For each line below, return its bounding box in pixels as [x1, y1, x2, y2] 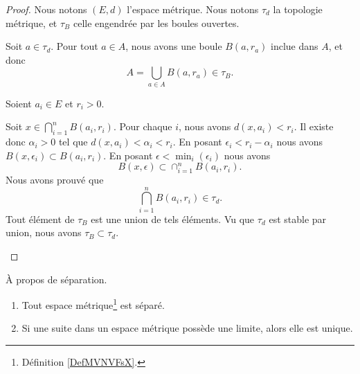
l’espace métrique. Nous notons [127, 2, 259, 16]
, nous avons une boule [125, 39, 222, 53]
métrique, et [6, 15, 57, 30]
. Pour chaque [113, 119, 172, 134]
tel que [58, 134, 88, 149]
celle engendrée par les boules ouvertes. [73, 15, 240, 30]
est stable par [269, 211, 327, 226]
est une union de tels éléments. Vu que [91, 211, 255, 226]
